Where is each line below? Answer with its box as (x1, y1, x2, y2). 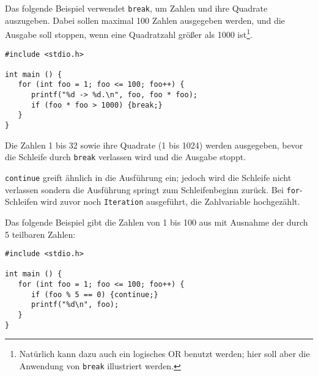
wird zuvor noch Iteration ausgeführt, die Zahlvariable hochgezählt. (40, 195, 300, 208)
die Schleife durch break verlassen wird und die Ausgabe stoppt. (5, 150, 246, 163)
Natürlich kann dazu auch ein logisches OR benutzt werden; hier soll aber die (19, 347, 310, 360)
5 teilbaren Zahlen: (5, 227, 76, 240)
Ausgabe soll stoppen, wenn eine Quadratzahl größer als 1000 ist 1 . (5, 26, 253, 40)
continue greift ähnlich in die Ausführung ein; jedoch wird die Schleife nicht (5, 171, 292, 183)
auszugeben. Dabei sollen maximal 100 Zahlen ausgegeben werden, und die (5, 13, 285, 26)
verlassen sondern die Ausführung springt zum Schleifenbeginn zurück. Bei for (5, 183, 300, 196)
